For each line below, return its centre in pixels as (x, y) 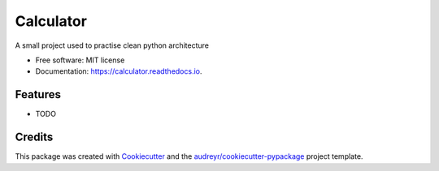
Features (38, 94)
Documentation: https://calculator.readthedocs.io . (119, 71)
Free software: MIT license (80, 60)
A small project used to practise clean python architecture (112, 45)
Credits (34, 137)
